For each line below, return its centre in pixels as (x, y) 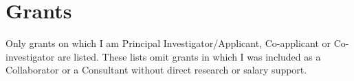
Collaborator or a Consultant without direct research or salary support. (156, 70)
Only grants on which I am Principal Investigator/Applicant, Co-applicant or (168, 43)
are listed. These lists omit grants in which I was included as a (189, 56)
